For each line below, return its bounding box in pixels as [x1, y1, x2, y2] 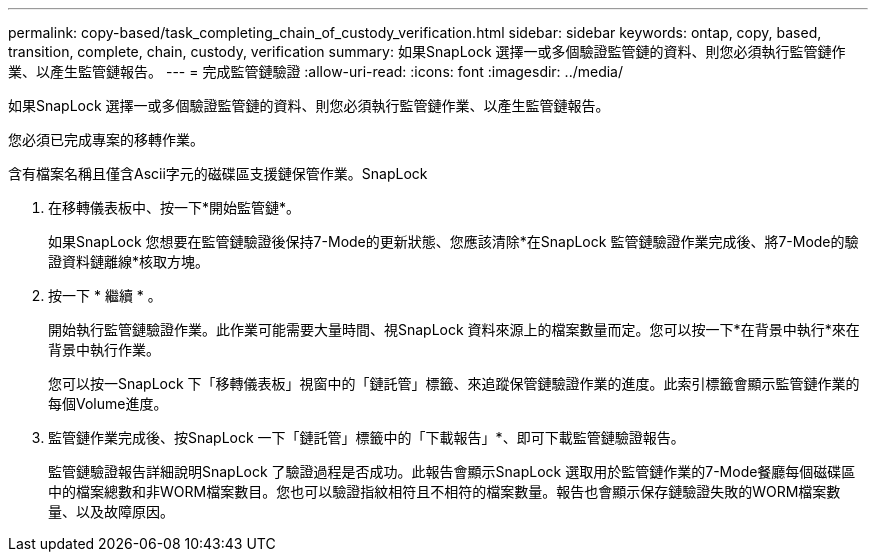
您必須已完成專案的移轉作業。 [8, 131, 204, 148]
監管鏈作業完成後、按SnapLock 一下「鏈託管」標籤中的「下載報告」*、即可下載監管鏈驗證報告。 [48, 429, 685, 446]
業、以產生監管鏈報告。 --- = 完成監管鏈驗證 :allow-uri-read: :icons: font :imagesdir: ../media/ [8, 63, 624, 80]
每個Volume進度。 [48, 395, 168, 412]
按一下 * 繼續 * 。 [48, 287, 162, 304]
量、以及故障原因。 [48, 503, 174, 520]
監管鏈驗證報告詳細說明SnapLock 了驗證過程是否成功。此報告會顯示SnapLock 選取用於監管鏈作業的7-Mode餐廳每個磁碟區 [48, 463, 856, 480]
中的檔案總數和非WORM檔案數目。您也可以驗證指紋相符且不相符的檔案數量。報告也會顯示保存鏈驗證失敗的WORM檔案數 [48, 483, 841, 500]
